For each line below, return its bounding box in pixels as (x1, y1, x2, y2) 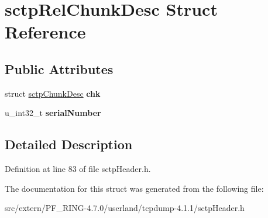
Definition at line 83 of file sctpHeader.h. (5, 163, 151, 175)
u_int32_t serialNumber (5, 107, 101, 119)
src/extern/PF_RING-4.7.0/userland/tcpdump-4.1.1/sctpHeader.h (5, 202, 245, 214)
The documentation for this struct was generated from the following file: (5, 182, 264, 194)
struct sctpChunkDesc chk (5, 87, 101, 99)
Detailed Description (5, 135, 133, 153)
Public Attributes (5, 59, 114, 78)
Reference (5, 20, 86, 44)
